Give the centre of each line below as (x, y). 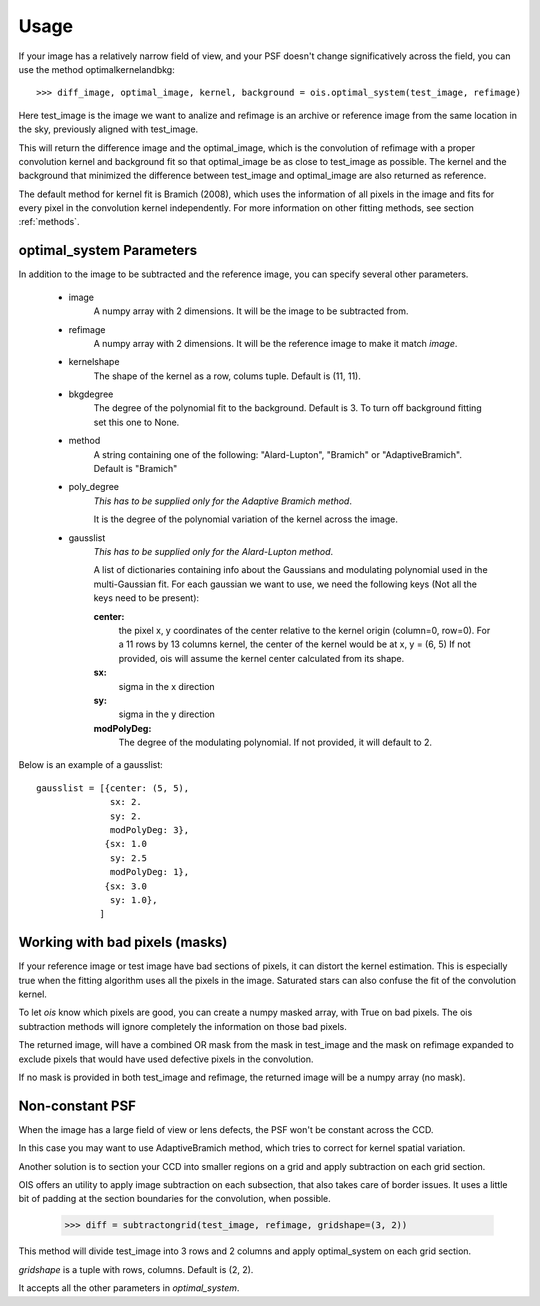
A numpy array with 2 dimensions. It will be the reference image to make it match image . (275, 343)
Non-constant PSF (77, 1105)
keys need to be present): (146, 598)
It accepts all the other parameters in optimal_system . (129, 1288)
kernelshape (94, 362)
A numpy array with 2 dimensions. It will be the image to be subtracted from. (251, 311)
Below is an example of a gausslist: (91, 765)
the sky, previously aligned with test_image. (108, 129)
